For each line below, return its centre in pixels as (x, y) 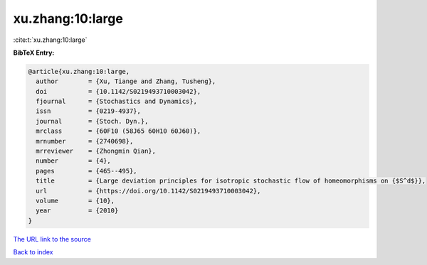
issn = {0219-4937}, (89, 111)
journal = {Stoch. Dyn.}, (92, 121)
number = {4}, (74, 161)
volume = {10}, (75, 201)
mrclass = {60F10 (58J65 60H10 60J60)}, (118, 131)
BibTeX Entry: (34, 53)
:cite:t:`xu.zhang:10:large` (51, 40)
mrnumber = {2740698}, (85, 141)
